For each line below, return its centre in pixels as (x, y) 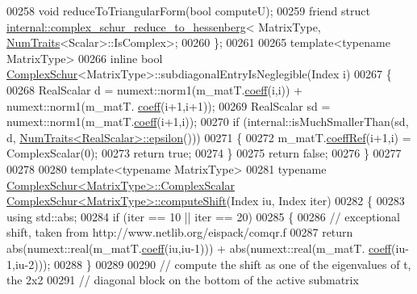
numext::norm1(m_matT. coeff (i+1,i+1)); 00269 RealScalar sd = (169, 105)
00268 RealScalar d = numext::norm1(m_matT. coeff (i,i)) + (155, 89)
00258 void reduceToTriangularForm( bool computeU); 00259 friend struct (188, 10)
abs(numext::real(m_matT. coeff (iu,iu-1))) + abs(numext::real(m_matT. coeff (199, 248)
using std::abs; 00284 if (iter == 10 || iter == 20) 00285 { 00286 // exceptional (203, 216)
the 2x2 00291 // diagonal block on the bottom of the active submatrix (183, 280)
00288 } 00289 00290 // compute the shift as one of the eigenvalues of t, (233, 264)
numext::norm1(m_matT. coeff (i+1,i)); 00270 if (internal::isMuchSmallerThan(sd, (208, 122)
